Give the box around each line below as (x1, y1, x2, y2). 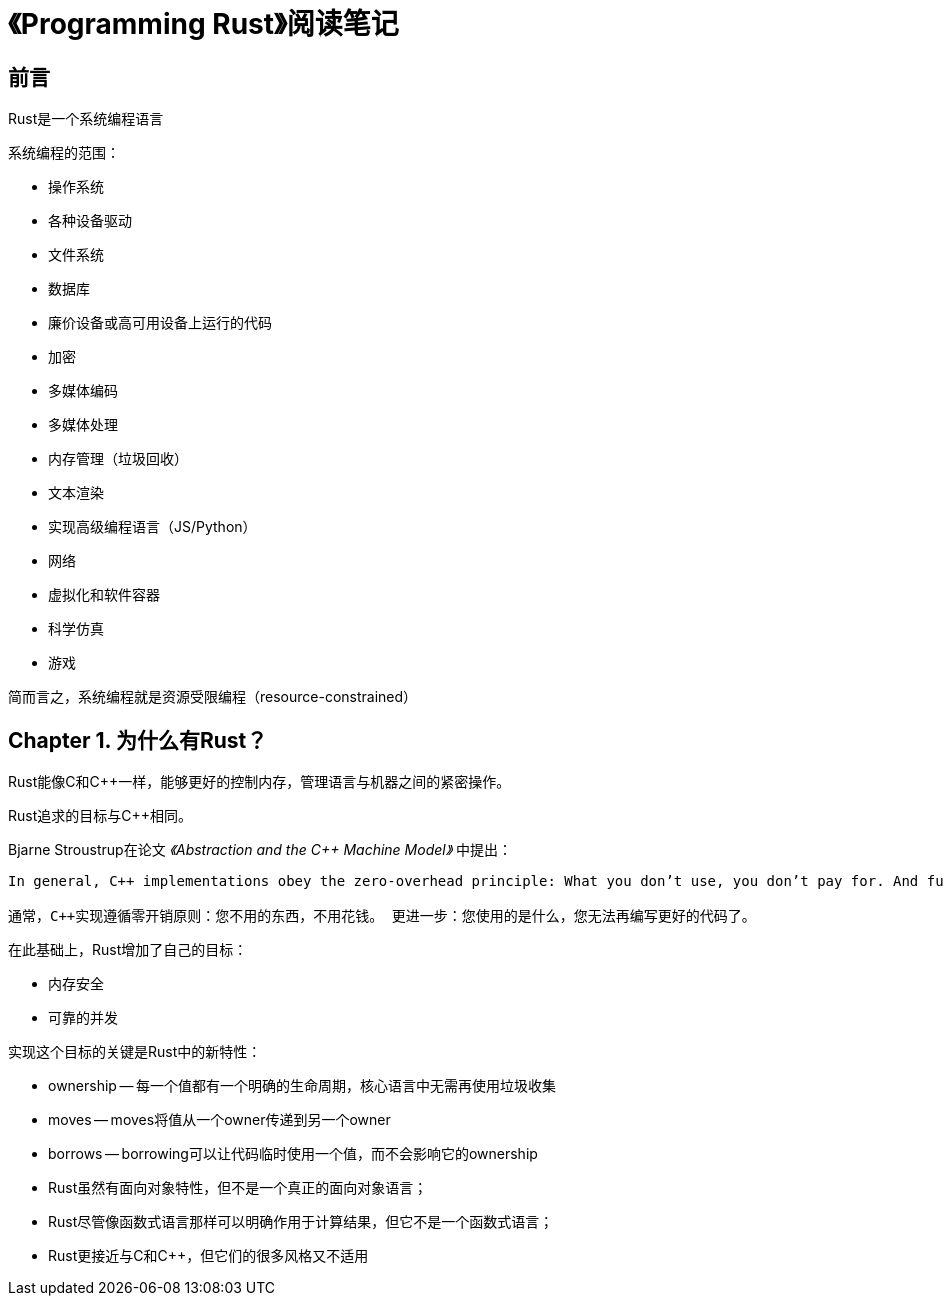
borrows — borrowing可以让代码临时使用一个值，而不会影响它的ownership (48, 1145, 538, 1163)
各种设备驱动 (48, 212, 132, 230)
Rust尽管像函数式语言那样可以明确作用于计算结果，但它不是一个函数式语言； (48, 1213, 554, 1231)
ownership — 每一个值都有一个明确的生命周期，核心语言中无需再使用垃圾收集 (48, 1077, 557, 1095)
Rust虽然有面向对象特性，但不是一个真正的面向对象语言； (48, 1179, 428, 1197)
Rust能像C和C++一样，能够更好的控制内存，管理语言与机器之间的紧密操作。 (8, 773, 511, 791)
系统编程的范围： (8, 144, 120, 162)
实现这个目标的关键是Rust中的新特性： (8, 1043, 262, 1061)
